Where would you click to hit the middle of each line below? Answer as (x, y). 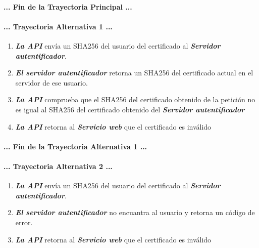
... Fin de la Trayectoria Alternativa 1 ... (75, 146)
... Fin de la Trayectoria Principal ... (68, 6)
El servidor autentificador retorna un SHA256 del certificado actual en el (134, 73)
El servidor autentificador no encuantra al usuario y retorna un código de (135, 212)
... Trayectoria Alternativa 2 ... (58, 166)
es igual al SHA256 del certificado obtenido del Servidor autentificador (130, 109)
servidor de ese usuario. (51, 82)
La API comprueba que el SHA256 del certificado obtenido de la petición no (135, 99)
